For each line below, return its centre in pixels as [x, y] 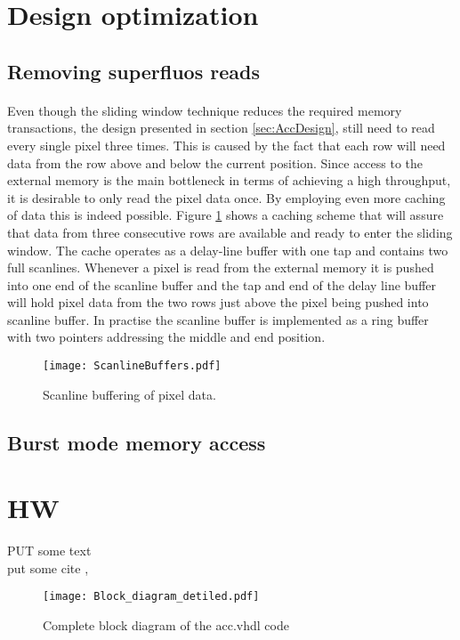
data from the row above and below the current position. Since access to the [215, 162]
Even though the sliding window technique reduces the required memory [205, 110]
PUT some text [49, 551]
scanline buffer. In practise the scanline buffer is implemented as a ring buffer [218, 319]
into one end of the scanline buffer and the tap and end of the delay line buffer [222, 284]
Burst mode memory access [137, 442]
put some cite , [48, 567]
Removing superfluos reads [133, 71]
